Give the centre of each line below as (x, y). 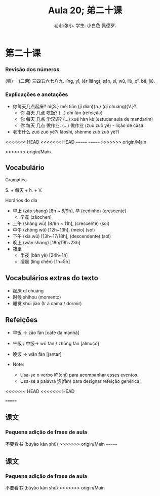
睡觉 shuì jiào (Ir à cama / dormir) (47, 304)
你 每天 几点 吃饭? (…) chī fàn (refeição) (61, 113)
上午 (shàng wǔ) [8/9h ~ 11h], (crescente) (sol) (61, 223)
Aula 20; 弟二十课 (85, 10)
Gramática (16, 180)
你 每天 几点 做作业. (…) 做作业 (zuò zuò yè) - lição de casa (82, 125)
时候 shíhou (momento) (37, 297)
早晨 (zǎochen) (36, 217)
